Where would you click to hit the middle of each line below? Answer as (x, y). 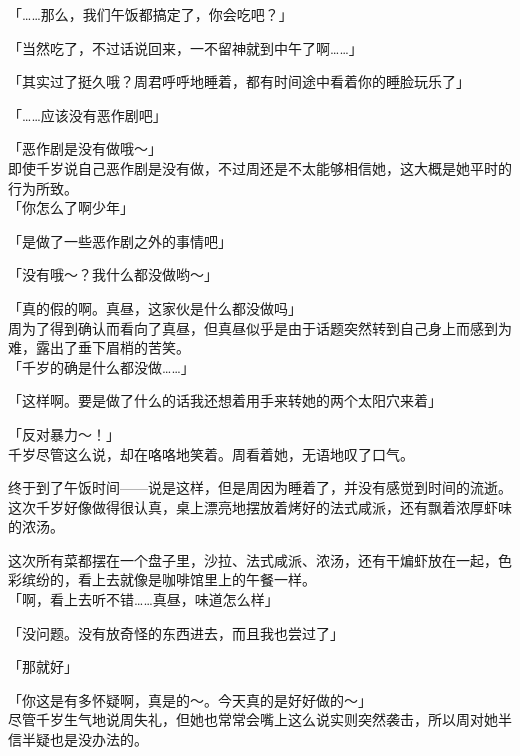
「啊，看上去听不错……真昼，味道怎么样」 (143, 599)
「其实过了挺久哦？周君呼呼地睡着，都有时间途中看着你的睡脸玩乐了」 (239, 81)
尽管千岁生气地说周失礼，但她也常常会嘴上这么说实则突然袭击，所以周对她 (253, 719)
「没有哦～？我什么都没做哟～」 (113, 274)
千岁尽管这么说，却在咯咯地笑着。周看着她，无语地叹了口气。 (211, 453)
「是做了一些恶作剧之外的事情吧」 (120, 240)
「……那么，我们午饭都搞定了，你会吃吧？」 (150, 14)
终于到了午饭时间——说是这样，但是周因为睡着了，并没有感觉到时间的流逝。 (260, 487)
